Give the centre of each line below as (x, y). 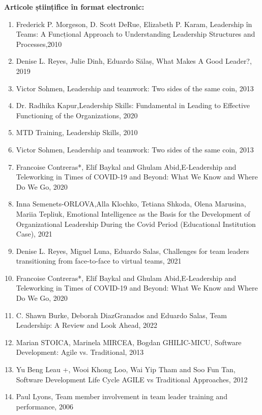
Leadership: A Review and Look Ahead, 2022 (86, 325)
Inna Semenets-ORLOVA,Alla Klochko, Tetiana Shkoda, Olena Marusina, (131, 204)
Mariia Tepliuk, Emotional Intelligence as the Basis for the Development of (133, 213)
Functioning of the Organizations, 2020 (77, 115)
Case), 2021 (34, 234)
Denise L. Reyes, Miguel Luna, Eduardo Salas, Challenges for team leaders (133, 251)
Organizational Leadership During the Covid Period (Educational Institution (136, 224)
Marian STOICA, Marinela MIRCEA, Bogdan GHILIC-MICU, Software (129, 342)
